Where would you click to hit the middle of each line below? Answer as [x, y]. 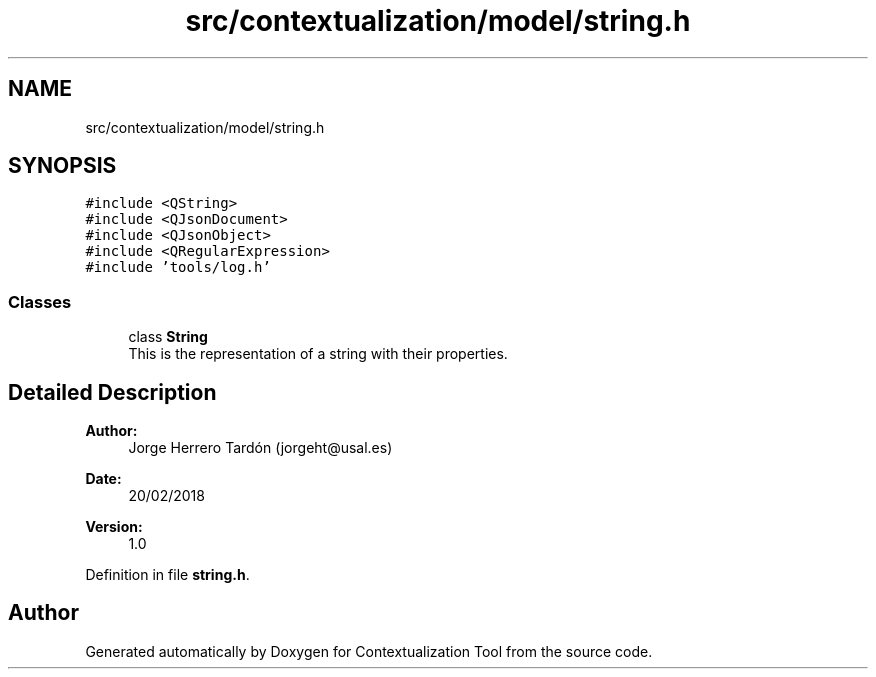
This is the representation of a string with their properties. [318, 354]
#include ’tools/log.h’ [178, 267]
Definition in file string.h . [167, 575]
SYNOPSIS [62, 166]
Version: [114, 527]
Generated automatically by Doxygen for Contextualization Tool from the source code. [369, 651]
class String [168, 337]
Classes [40, 301]
